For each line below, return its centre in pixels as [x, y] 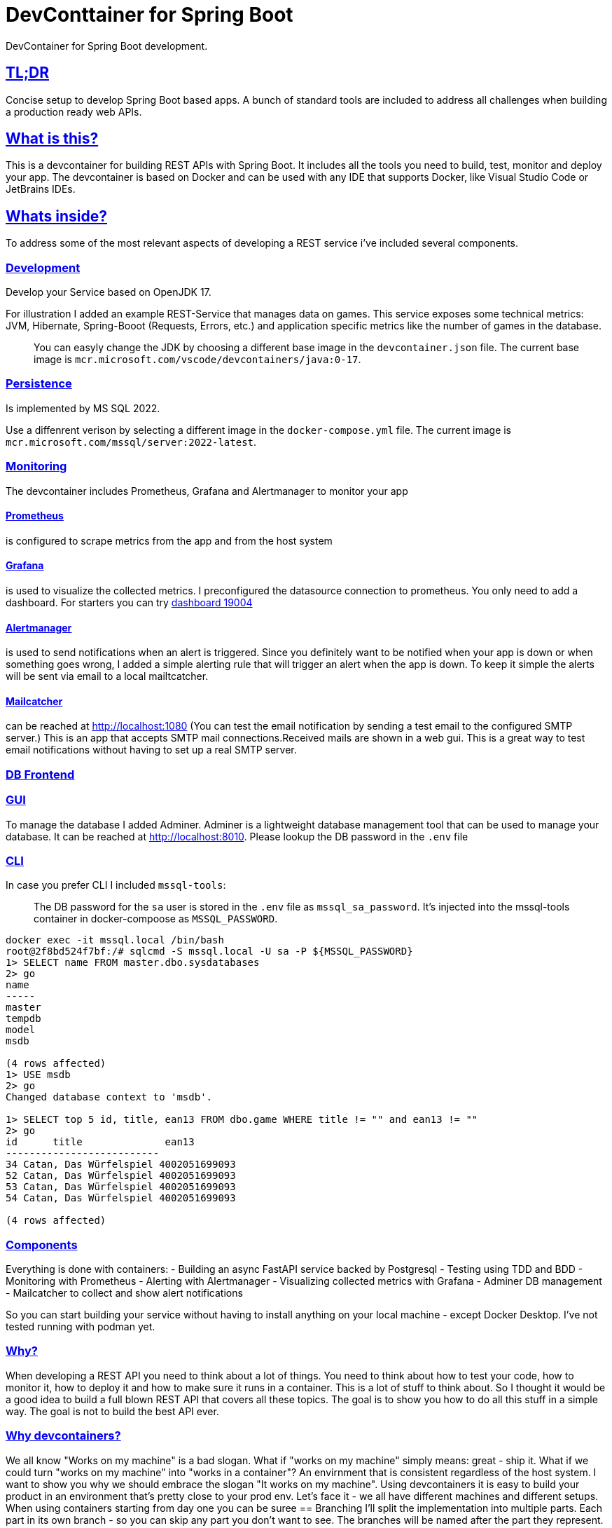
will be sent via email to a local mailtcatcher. [107, 676]
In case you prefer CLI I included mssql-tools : [116, 885]
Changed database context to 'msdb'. [109, 1097]
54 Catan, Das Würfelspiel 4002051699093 [121, 1198]
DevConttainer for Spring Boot [149, 15]
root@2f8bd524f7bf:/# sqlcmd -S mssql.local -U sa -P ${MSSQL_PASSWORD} [209, 951]
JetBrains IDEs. [41, 189]
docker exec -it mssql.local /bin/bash [115, 940]
